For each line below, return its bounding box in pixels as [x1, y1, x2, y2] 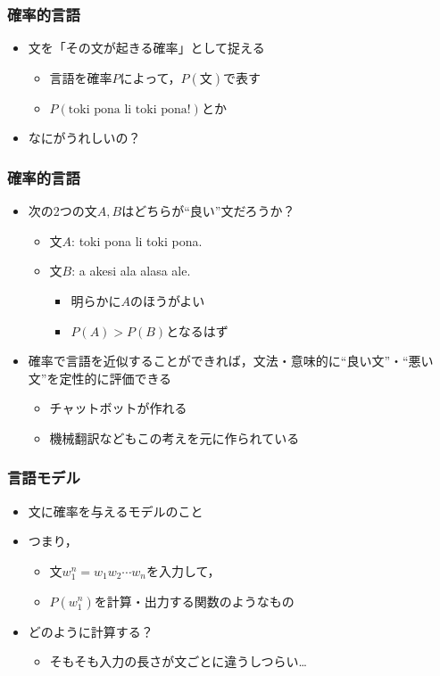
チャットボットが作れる [49, 399, 187, 417]
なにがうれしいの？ [28, 128, 141, 147]
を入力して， [145, 561, 220, 580]
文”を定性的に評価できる [28, 368, 172, 387]
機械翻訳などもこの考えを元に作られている [49, 428, 300, 447]
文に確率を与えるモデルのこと [28, 501, 203, 520]
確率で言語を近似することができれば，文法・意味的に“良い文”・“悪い [28, 351, 434, 370]
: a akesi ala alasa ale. [71, 261, 191, 280]
